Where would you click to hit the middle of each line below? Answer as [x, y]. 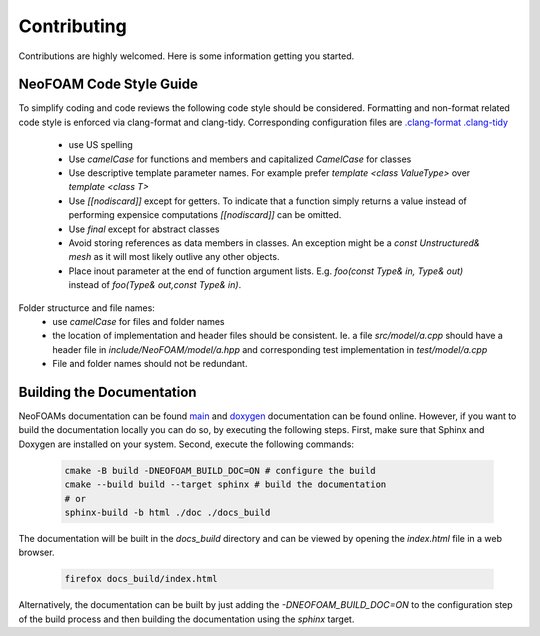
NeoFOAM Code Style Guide [108, 84]
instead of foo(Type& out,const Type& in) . [155, 285]
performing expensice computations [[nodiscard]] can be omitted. [205, 215]
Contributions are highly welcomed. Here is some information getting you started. [186, 56]
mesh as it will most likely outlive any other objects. [174, 257]
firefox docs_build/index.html [141, 579]
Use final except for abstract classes [144, 229]
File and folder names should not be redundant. [150, 364]
